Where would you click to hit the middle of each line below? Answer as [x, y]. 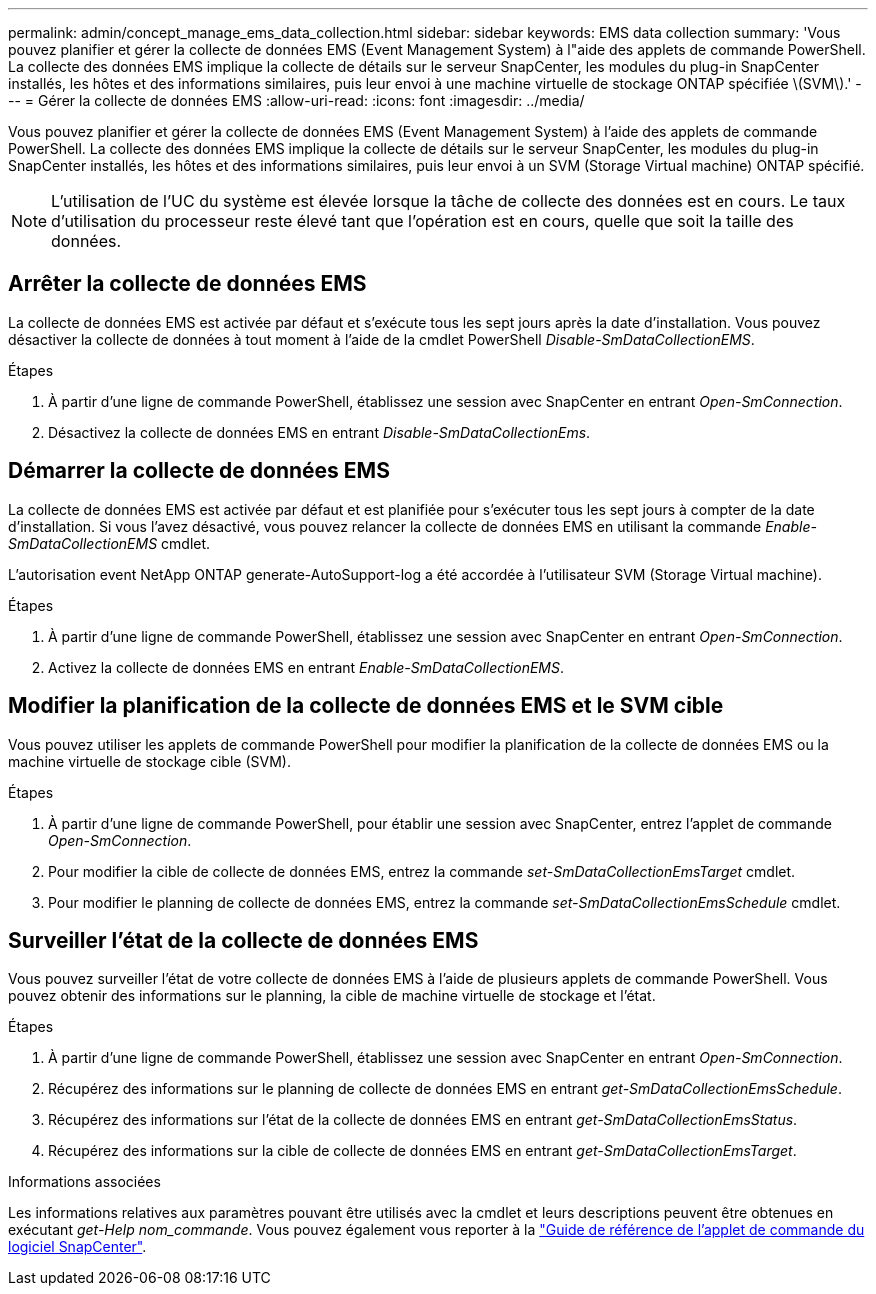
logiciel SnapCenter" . [77, 1247]
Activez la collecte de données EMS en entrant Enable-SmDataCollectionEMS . [306, 667]
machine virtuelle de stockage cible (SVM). [149, 761]
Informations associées [84, 1182]
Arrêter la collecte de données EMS [187, 284]
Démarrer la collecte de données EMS [199, 471]
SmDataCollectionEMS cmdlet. [109, 543]
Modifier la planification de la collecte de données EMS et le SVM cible [366, 706]
